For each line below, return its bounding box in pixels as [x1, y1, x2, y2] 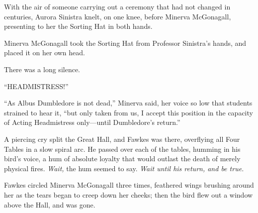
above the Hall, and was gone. [4, 199, 95, 210]
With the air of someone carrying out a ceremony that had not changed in [4, 1, 231, 11]
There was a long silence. [4, 64, 80, 74]
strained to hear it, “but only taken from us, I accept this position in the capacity [4, 107, 253, 117]
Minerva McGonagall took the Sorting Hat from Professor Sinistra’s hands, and [4, 37, 247, 48]
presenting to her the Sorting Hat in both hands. [4, 21, 153, 31]
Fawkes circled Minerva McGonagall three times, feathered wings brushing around [4, 180, 254, 190]
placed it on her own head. [4, 47, 85, 58]
